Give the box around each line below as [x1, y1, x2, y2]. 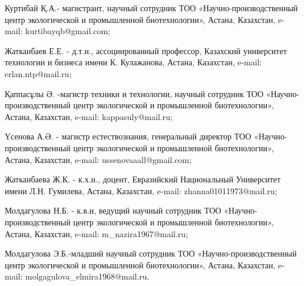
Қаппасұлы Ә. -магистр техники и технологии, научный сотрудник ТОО [5, 87, 264, 99]
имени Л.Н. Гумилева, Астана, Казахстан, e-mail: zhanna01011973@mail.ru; [5, 184, 277, 197]
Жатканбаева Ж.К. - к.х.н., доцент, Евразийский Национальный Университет [5, 173, 281, 185]
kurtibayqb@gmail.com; [25, 25, 110, 37]
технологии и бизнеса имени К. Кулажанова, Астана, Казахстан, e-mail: [5, 56, 262, 68]
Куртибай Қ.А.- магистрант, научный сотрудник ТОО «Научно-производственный [5, 2, 298, 14]
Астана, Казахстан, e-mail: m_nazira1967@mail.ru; [5, 227, 189, 240]
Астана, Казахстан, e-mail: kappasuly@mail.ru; [5, 110, 173, 122]
